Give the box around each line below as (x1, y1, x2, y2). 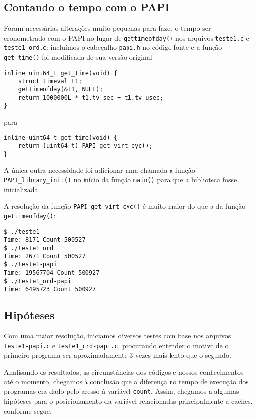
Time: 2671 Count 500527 (4, 252, 85, 260)
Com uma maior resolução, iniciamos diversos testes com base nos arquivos (4, 331, 231, 341)
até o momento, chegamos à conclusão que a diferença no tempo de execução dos (4, 376, 249, 386)
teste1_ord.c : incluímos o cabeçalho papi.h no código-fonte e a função (4, 42, 222, 52)
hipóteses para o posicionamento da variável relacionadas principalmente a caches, (4, 395, 253, 406)
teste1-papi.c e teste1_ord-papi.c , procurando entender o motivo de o (4, 340, 229, 350)
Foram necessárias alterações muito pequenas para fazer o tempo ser (4, 23, 211, 33)
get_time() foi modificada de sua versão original (4, 52, 152, 62)
